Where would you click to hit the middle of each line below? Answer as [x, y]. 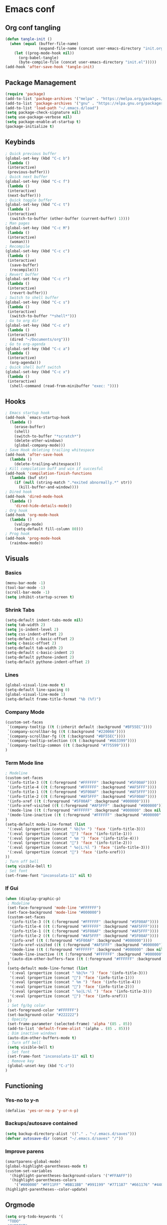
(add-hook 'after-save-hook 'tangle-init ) [50, 67]
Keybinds [20, 142]
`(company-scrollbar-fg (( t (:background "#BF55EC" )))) [66, 736]
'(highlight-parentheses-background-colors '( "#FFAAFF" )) [71, 1176]
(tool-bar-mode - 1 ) [25, 588]
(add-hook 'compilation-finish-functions [49, 473]
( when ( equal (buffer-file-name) [44, 43]
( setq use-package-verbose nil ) [39, 117]
